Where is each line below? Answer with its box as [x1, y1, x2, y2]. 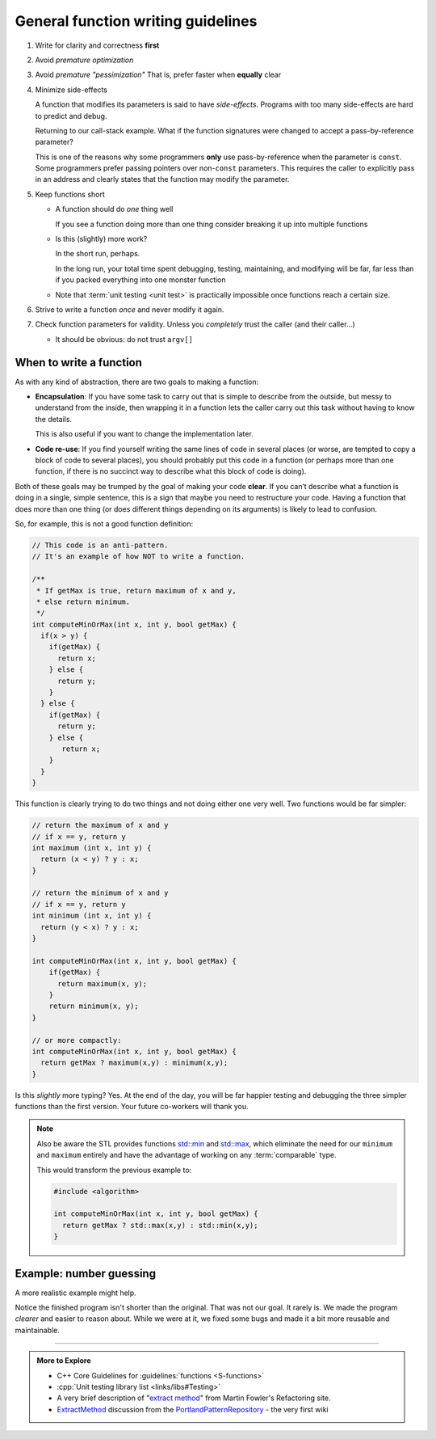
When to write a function [15, 356, 143, 369]
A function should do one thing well [55, 205, 174, 214]
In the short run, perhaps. [55, 249, 140, 259]
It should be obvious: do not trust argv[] [55, 334, 194, 344]
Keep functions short [35, 189, 105, 199]
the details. [35, 414, 73, 424]
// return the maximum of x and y [31, 821, 169, 830]
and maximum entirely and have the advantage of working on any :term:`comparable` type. [36, 1150, 337, 1160]
